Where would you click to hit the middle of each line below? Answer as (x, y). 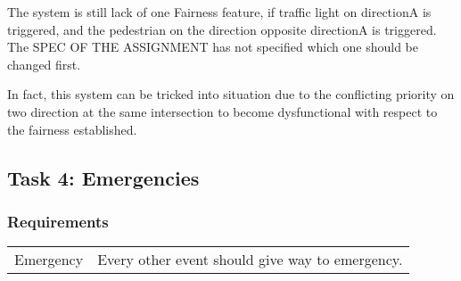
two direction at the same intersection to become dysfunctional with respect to (222, 111)
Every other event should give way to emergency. (250, 260)
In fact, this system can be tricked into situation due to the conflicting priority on (231, 94)
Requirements (58, 221)
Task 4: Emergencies (103, 177)
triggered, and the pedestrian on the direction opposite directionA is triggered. (222, 29)
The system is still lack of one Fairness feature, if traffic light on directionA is (219, 12)
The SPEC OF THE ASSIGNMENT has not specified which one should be (213, 47)
